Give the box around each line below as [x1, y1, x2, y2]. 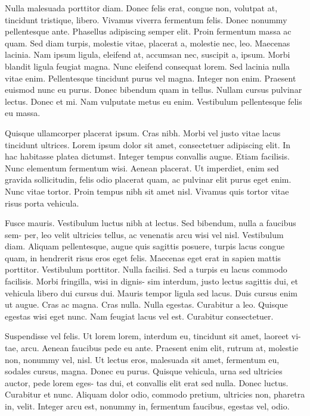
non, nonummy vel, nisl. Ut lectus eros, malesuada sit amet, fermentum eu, [5, 353, 280, 365]
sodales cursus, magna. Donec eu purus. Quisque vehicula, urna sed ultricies [5, 365, 283, 377]
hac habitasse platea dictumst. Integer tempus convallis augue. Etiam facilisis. [5, 150, 290, 162]
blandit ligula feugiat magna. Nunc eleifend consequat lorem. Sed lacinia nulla [5, 60, 290, 72]
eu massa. [5, 107, 41, 119]
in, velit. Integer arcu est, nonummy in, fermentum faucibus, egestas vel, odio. [5, 400, 290, 412]
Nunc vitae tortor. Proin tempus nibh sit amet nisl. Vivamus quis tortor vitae [5, 184, 289, 197]
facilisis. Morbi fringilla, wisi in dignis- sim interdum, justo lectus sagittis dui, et [5, 275, 299, 287]
